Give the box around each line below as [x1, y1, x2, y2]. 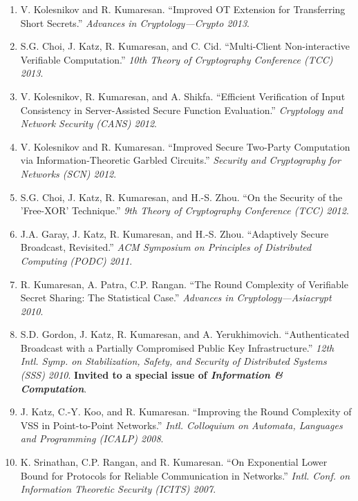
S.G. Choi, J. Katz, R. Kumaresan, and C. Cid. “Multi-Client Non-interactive [20, 39, 350, 53]
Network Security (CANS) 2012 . [20, 116, 158, 131]
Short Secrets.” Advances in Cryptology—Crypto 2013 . [20, 15, 249, 30]
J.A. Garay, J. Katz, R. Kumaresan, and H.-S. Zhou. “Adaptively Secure [20, 226, 329, 240]
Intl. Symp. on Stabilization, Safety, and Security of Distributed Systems [20, 354, 327, 368]
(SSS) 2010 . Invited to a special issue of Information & [20, 368, 283, 382]
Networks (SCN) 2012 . [20, 166, 117, 180]
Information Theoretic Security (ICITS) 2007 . [20, 482, 216, 496]
